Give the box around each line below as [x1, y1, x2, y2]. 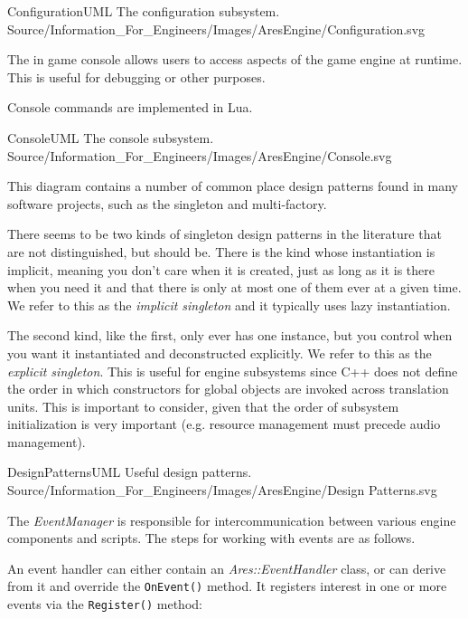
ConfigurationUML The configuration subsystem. [7, 2, 280, 20]
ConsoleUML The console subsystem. [7, 128, 214, 147]
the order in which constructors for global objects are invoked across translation [7, 379, 449, 398]
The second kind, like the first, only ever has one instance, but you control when [7, 326, 453, 345]
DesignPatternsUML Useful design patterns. [7, 462, 252, 481]
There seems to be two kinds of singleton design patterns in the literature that [7, 224, 442, 243]
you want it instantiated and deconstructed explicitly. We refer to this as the [7, 343, 432, 362]
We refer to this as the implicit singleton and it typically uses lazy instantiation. [7, 295, 451, 314]
